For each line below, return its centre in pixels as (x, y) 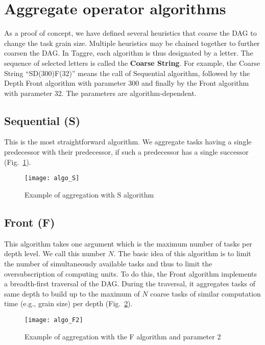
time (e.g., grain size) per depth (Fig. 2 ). (68, 303)
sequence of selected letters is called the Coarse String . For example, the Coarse (132, 63)
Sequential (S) (42, 120)
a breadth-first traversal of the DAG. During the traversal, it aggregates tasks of (130, 284)
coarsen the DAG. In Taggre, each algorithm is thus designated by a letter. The (129, 53)
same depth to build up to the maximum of (72, 293)
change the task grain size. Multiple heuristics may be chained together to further (132, 43)
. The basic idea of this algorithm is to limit (182, 253)
